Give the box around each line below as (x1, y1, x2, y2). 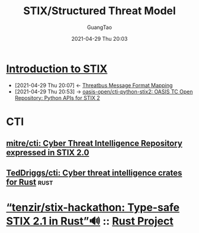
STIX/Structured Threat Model (23, 4, 176, 18)
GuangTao (86, 24, 113, 31)
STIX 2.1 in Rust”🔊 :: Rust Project (6, 214, 174, 228)
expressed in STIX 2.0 (6, 148, 89, 158)
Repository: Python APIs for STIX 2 (14, 94, 100, 101)
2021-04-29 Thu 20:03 (71, 35, 128, 42)
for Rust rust (6, 177, 53, 187)
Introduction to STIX (6, 62, 108, 75)
